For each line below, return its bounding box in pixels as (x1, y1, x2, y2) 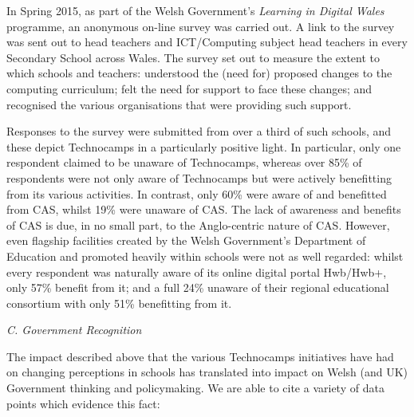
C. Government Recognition (6, 321, 142, 338)
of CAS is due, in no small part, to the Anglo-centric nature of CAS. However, (6, 216, 390, 233)
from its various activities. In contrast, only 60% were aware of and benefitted (6, 185, 387, 202)
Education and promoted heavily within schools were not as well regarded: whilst (6, 247, 404, 264)
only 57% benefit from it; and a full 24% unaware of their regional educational (6, 279, 389, 296)
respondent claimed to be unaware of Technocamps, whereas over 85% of (6, 154, 362, 171)
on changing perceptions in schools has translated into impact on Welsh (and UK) (6, 364, 408, 380)
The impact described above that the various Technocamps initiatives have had (6, 348, 394, 364)
